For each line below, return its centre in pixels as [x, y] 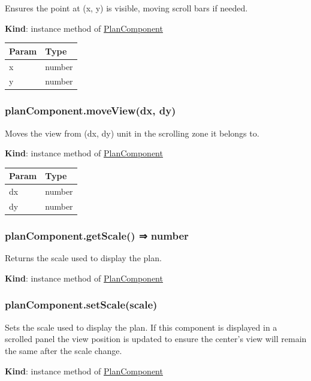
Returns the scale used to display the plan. [83, 258]
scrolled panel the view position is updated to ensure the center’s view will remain [156, 339]
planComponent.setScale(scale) [81, 305]
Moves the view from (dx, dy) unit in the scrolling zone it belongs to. [132, 133]
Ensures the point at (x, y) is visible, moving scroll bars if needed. [126, 8]
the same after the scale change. [64, 350]
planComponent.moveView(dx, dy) [90, 111]
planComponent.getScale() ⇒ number [97, 236]
